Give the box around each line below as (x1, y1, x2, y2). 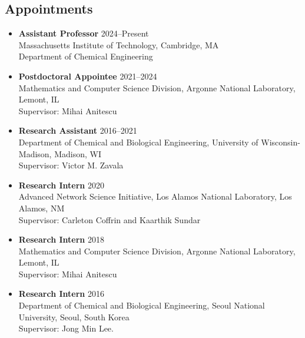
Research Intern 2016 (18, 287, 104, 300)
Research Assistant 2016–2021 (18, 124, 137, 137)
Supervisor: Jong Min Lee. (18, 322, 114, 334)
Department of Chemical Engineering (18, 50, 153, 62)
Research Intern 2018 (18, 233, 104, 246)
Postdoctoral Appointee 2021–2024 (18, 69, 157, 82)
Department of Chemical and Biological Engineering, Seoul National (18, 299, 265, 312)
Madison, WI (54, 147, 101, 160)
